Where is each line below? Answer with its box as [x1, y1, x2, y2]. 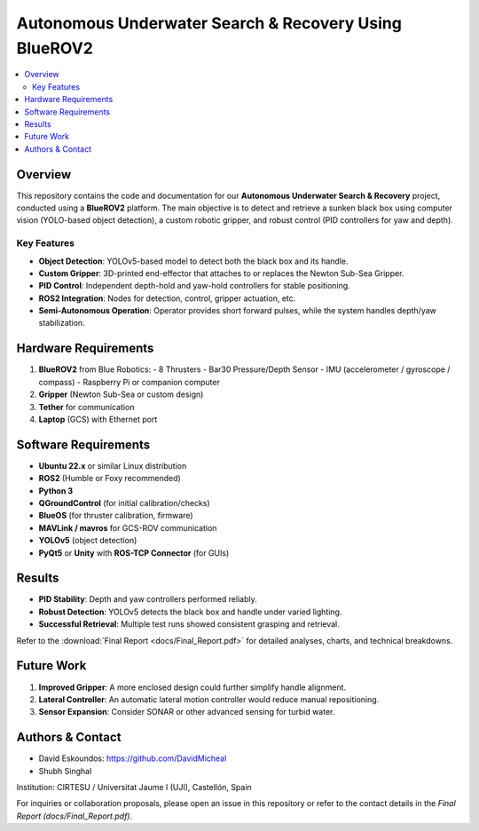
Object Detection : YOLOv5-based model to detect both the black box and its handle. [38, 256, 349, 266]
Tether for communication [38, 401, 135, 412]
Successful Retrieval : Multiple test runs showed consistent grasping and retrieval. [38, 619, 341, 629]
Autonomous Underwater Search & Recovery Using [16, 13, 403, 33]
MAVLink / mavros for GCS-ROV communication [38, 522, 217, 533]
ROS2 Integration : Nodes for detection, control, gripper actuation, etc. [38, 293, 296, 304]
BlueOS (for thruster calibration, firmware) [38, 510, 193, 521]
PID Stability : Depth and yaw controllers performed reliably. [38, 594, 257, 605]
